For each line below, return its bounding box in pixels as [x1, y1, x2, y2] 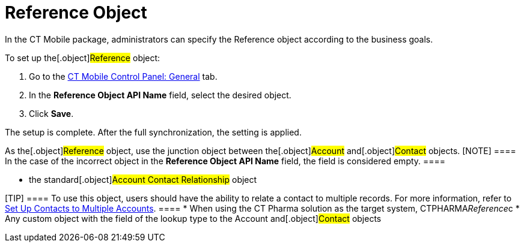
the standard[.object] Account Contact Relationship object [29, 174, 257, 185]
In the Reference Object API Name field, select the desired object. [29, 89, 291, 100]
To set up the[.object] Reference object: [5, 52, 160, 63]
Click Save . [29, 108, 74, 119]
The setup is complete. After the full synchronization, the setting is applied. [5, 126, 302, 137]
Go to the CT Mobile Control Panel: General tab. [29, 71, 218, 82]
